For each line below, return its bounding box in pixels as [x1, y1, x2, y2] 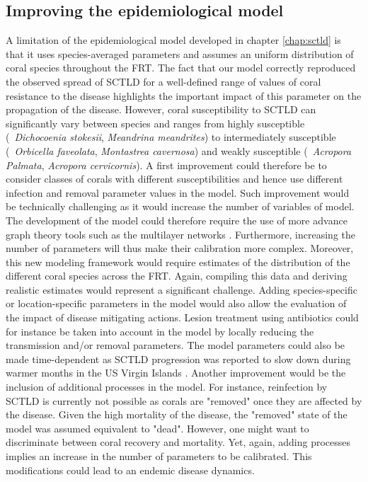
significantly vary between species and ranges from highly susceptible [6, 115, 305, 130]
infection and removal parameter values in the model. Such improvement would [6, 185, 350, 200]
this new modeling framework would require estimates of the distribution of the [6, 254, 350, 269]
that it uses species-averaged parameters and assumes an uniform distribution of [6, 46, 354, 61]
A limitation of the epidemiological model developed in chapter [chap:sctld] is [6, 33, 341, 47]
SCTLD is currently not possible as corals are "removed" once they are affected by [6, 393, 362, 408]
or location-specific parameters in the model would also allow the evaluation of [6, 296, 347, 311]
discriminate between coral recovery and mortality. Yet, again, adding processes [6, 435, 351, 449]
